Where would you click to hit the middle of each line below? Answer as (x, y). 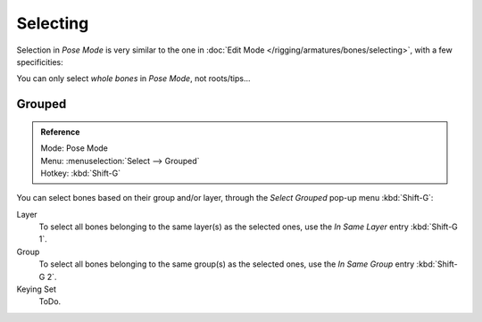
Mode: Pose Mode (75, 148)
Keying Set (37, 289)
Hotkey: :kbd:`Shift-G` (80, 173)
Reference (60, 132)
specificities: (40, 62)
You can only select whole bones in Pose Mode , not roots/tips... (133, 78)
